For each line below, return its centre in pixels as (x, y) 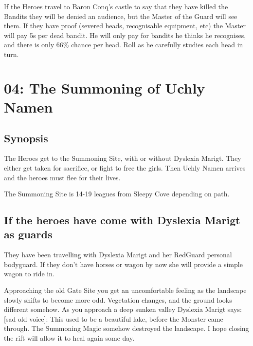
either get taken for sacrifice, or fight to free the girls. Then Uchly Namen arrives (125, 167)
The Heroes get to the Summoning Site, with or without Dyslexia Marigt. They (123, 158)
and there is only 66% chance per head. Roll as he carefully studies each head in (124, 45)
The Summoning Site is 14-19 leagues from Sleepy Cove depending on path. (117, 194)
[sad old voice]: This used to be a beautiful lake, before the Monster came (114, 318)
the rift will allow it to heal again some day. (69, 338)
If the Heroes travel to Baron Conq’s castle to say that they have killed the (116, 6)
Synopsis (26, 138)
